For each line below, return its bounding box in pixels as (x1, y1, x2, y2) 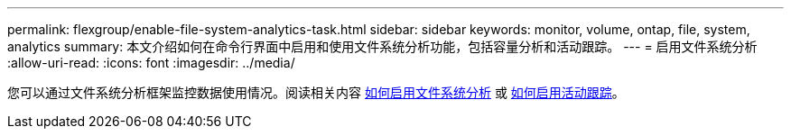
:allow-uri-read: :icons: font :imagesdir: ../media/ (7, 55, 295, 70)
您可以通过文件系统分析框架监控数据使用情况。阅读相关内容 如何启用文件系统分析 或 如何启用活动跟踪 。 (7, 85, 625, 100)
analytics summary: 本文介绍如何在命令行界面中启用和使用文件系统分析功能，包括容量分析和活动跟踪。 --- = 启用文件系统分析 (7, 39, 758, 54)
